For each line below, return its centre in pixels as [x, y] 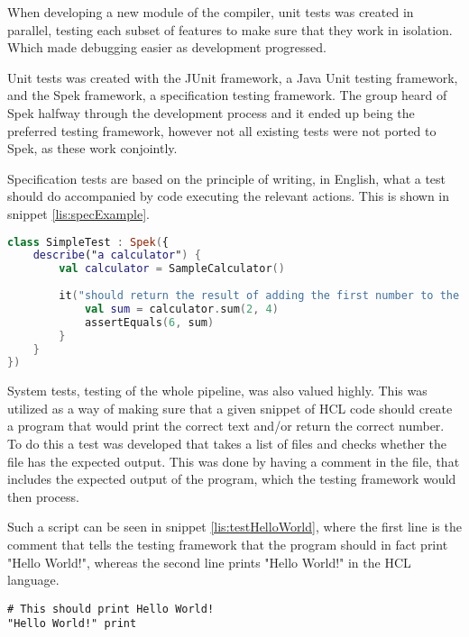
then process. [43, 496]
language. [33, 580]
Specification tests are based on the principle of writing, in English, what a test [227, 178]
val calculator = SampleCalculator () [172, 269]
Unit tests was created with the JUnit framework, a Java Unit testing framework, [233, 77]
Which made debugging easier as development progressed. [167, 47]
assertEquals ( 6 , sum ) [149, 322]
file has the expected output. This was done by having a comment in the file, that [234, 461]
